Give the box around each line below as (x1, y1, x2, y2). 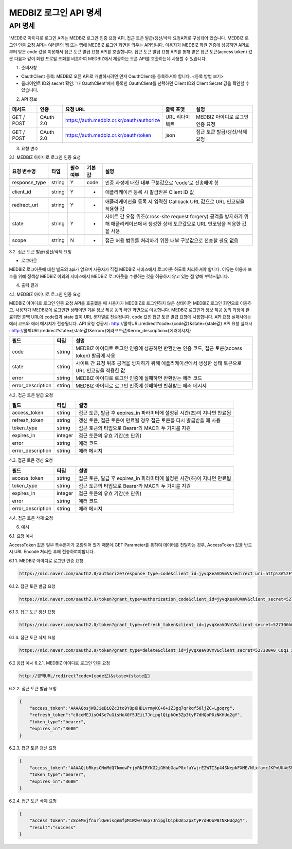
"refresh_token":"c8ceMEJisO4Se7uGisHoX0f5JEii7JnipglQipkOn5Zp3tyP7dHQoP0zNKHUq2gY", (29, 712, 243, 718)
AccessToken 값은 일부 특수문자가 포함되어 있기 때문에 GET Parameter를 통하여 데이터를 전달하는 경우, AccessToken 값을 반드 (9, 542, 253, 547)
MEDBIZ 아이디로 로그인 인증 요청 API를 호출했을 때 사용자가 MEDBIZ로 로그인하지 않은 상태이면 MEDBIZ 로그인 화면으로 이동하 (9, 300, 252, 306)
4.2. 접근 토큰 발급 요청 (9, 392, 53, 398)
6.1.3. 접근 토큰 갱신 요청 (9, 609, 55, 615)
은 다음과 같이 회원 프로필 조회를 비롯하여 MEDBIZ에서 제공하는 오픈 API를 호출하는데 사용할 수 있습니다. (9, 56, 207, 61)
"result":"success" (29, 825, 76, 830)
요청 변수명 (12, 168, 36, 175)
